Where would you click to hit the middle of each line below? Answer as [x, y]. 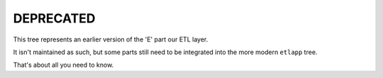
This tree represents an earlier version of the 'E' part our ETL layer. [111, 39]
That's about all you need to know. [63, 65]
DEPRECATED [54, 18]
